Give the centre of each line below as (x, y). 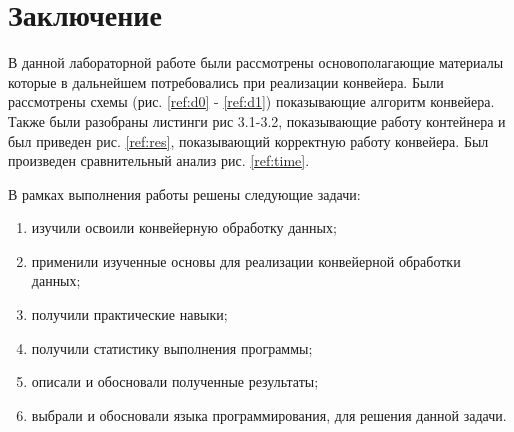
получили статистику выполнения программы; (172, 347)
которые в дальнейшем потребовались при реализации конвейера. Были (226, 81)
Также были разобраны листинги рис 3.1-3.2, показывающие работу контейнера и (257, 120)
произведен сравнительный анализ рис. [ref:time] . (159, 160)
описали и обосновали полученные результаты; (175, 381)
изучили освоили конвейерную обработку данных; (184, 227)
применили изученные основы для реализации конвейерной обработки (246, 260)
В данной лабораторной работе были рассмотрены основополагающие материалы (256, 62)
